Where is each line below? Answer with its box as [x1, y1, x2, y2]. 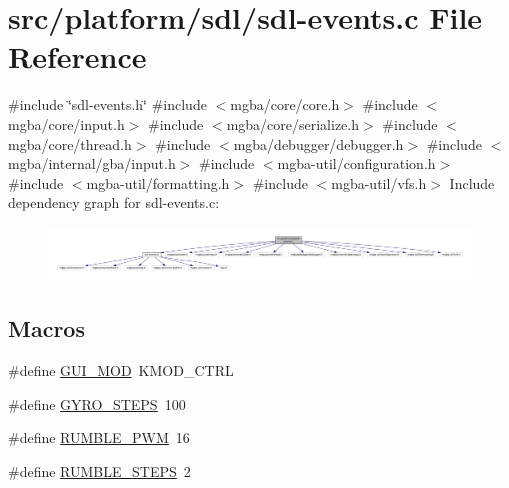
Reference [8, 36, 147, 77]
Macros [8, 313, 85, 344]
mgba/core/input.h [8, 113, 125, 134]
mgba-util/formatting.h [86, 172, 230, 193]
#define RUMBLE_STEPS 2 [8, 460, 191, 481]
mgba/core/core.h [230, 94, 340, 115]
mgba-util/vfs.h [331, 172, 427, 193]
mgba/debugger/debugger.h [233, 133, 404, 154]
